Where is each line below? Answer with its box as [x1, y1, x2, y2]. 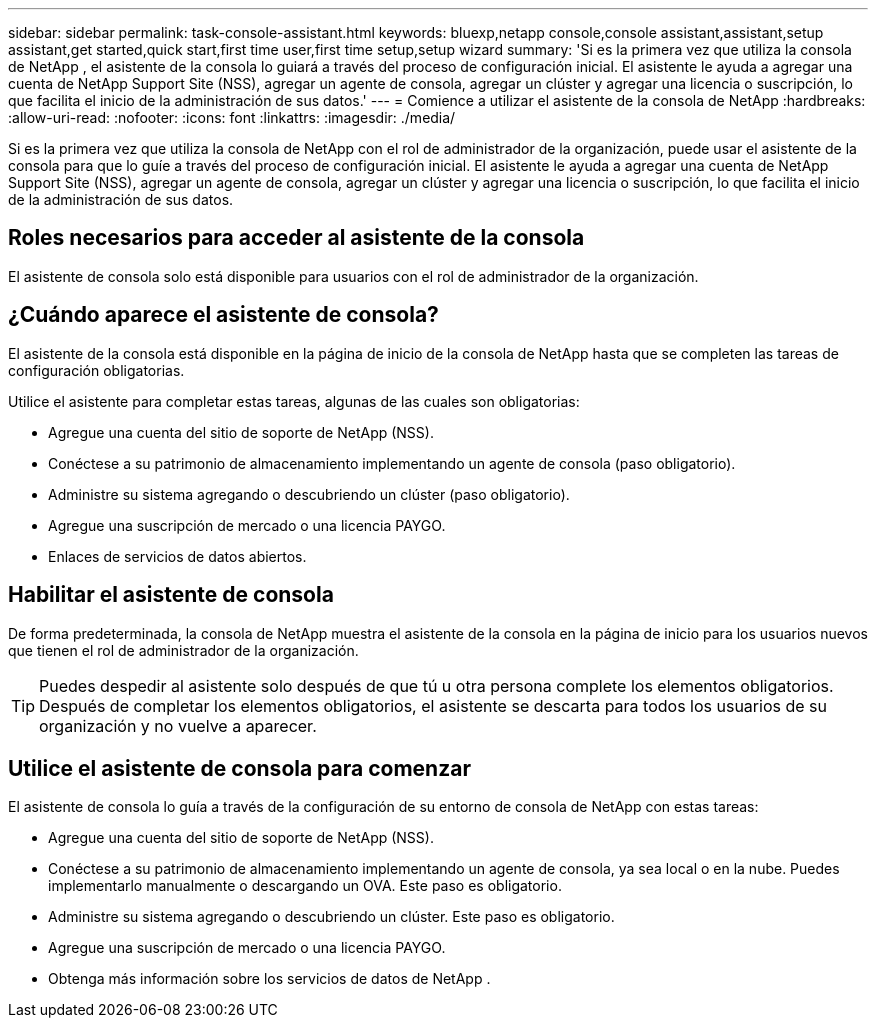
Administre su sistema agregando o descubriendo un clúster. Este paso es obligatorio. [48, 908, 615, 926]
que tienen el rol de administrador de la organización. [8, 641, 359, 659]
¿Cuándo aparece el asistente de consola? [8, 302, 439, 328]
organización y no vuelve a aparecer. [39, 715, 317, 736]
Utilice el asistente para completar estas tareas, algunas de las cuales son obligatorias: [8, 392, 580, 410]
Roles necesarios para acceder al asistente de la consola [8, 225, 585, 251]
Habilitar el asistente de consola [8, 582, 334, 608]
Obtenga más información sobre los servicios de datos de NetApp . [48, 970, 491, 988]
